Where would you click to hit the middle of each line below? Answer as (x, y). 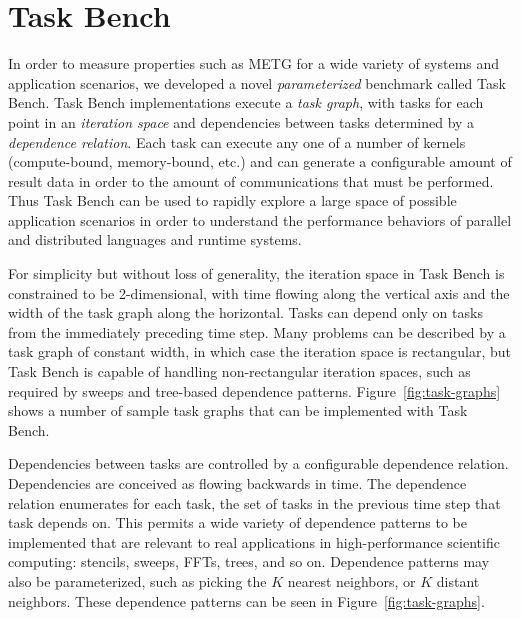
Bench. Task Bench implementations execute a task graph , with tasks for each (246, 102)
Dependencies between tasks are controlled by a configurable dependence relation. (258, 463)
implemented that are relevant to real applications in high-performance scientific (254, 541)
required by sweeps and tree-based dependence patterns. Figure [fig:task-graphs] (254, 390)
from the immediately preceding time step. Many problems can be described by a (257, 331)
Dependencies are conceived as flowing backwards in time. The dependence (237, 483)
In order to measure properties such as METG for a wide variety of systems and (254, 63)
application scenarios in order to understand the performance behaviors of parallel (260, 219)
